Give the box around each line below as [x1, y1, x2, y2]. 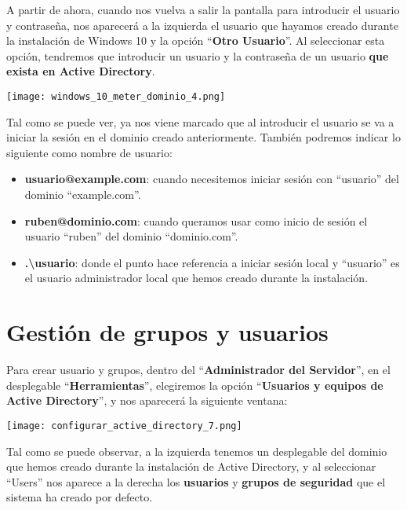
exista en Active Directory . [6, 63, 155, 79]
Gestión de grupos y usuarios [6, 316, 329, 348]
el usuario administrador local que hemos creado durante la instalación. [24, 270, 369, 286]
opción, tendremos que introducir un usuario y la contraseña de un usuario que [6, 47, 389, 64]
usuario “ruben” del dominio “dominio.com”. [24, 228, 238, 244]
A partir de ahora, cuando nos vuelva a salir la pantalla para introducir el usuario [6, 2, 400, 17]
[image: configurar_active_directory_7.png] [6, 420, 242, 431]
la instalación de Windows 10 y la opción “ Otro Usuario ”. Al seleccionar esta [6, 32, 385, 49]
